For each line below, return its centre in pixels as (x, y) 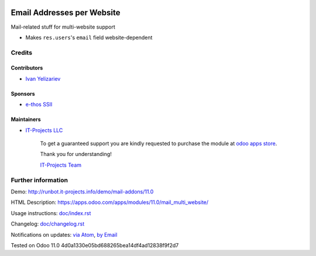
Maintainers (26, 119)
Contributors (27, 68)
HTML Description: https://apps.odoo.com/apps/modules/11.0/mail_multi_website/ (110, 202)
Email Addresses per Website (66, 13)
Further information (39, 180)
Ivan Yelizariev (43, 78)
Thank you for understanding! (76, 154)
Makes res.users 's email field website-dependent (89, 37)
